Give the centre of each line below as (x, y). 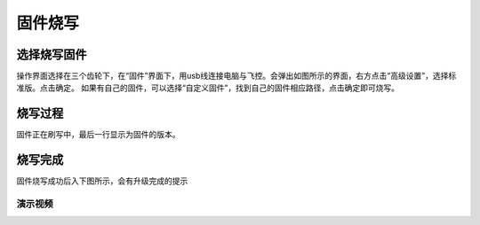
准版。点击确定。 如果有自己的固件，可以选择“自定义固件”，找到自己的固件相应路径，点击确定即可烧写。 (208, 88)
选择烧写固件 (52, 54)
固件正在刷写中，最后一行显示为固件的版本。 (98, 135)
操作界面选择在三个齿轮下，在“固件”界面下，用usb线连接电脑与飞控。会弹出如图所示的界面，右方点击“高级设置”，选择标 (236, 76)
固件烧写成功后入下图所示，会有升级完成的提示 (102, 181)
